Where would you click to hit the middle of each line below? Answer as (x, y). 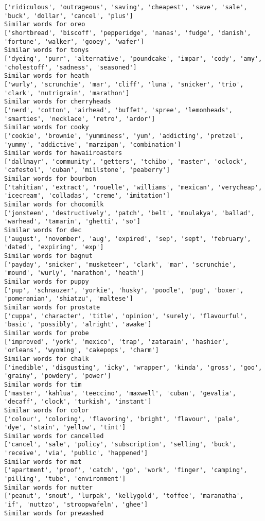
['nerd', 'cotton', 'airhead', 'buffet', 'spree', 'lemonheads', (118, 110)
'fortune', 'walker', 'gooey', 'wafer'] (74, 41)
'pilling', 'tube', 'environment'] (65, 479)
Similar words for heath (47, 76)
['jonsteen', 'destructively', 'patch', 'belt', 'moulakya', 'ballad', (129, 213)
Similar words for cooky (47, 127)
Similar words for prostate (52, 307)
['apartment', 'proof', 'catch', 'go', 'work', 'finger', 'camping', (126, 470)
